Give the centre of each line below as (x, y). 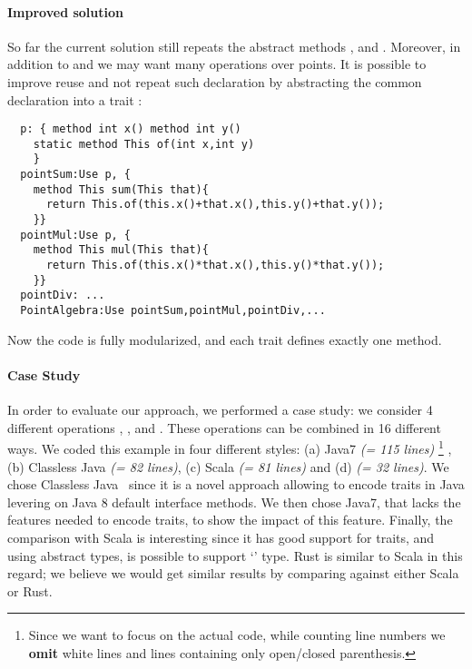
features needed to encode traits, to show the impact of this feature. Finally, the (230, 520)
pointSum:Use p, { (76, 175)
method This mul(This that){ (121, 250)
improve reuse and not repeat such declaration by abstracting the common (215, 81)
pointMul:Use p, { (76, 235)
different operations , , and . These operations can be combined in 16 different (224, 427)
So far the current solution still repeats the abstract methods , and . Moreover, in (234, 46)
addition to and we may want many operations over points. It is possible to (217, 64)
